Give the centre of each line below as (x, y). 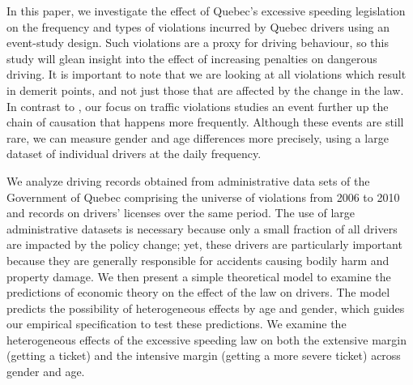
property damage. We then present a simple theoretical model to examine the (199, 276)
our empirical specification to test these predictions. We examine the (177, 324)
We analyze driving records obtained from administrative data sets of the (188, 180)
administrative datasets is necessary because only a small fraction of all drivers (202, 228)
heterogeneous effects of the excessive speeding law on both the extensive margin (206, 339)
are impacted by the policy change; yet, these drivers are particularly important (204, 244)
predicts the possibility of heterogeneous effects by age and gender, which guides (206, 308)
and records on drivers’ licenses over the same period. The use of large (181, 213)
